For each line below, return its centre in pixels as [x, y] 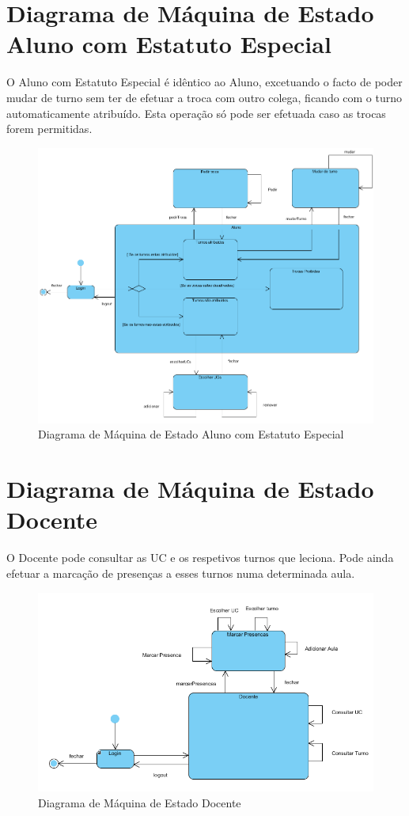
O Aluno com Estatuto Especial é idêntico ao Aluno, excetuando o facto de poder [204, 82]
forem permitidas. [49, 129]
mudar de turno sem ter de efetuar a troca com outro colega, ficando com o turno [204, 97]
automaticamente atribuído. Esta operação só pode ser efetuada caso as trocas [196, 113]
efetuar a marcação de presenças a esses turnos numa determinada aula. [181, 573]
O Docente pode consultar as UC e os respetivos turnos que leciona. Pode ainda [200, 558]
